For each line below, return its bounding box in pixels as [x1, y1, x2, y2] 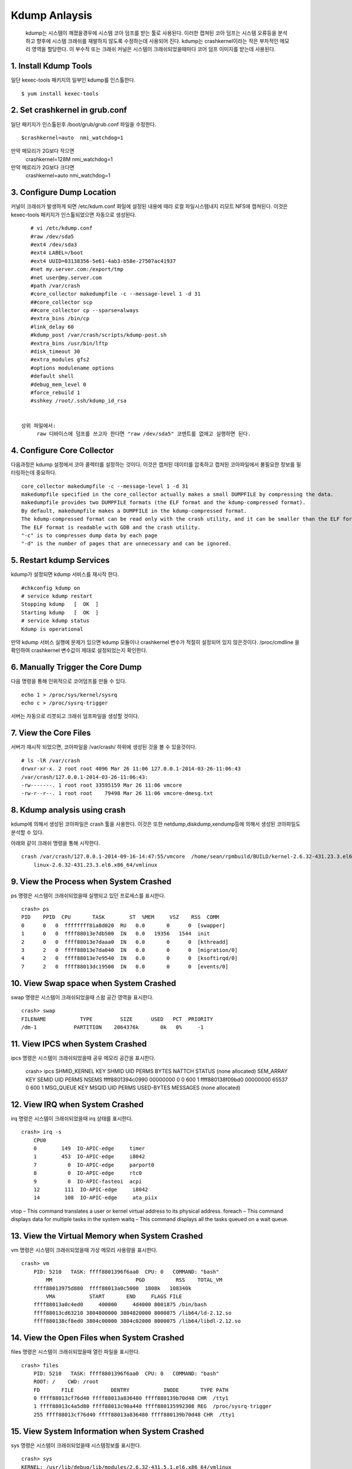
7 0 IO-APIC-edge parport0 [33, 1161, 155, 1168]
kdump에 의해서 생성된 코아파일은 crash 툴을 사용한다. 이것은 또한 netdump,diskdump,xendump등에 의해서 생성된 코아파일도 [11, 820, 301, 828]
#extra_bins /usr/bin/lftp [30, 340, 109, 347]
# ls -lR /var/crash [21, 757, 80, 764]
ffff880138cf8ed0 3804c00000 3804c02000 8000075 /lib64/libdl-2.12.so [33, 1318, 241, 1324]
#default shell [30, 373, 75, 380]
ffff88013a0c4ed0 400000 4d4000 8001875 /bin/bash [33, 1302, 207, 1308]
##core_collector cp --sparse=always [30, 307, 139, 314]
